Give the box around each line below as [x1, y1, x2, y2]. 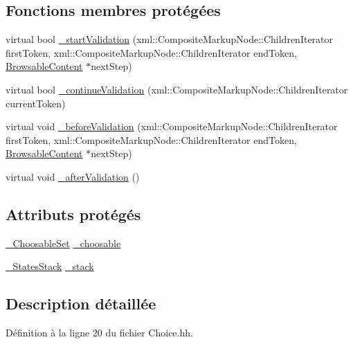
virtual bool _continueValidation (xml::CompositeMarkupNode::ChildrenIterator [6, 82, 348, 96]
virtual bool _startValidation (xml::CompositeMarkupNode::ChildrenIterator [6, 32, 334, 46]
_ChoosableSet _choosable [6, 235, 121, 250]
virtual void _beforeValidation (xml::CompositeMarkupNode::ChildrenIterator [6, 119, 338, 134]
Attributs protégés [6, 203, 141, 224]
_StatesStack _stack [6, 259, 94, 273]
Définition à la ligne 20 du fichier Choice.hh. [6, 325, 193, 340]
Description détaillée [6, 293, 156, 314]
